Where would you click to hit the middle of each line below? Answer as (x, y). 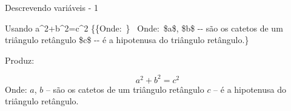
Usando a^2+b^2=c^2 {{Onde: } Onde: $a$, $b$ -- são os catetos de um (144, 28)
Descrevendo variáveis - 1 (52, 7)
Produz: (20, 60)
